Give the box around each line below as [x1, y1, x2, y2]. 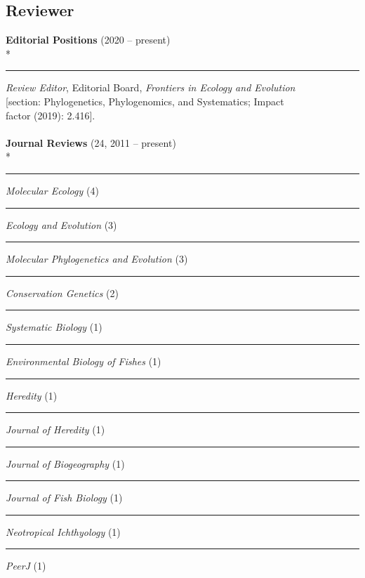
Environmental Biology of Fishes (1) [6, 353, 161, 368]
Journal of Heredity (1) [6, 422, 105, 437]
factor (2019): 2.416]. [6, 107, 95, 122]
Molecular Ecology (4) [6, 183, 99, 197]
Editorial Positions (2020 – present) [6, 32, 171, 47]
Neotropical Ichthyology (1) [6, 524, 121, 539]
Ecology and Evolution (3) [6, 217, 117, 232]
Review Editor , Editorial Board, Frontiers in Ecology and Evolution [6, 80, 296, 95]
